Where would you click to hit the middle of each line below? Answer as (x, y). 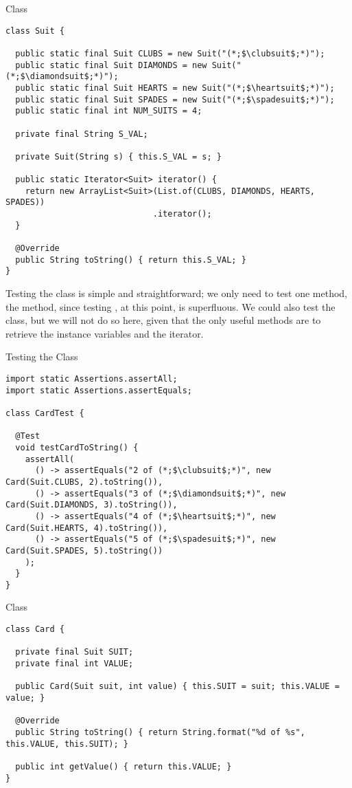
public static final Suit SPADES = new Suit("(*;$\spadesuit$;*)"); (175, 99)
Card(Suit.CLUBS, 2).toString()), (84, 482)
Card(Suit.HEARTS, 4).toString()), (87, 528)
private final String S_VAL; (82, 134)
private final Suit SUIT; (74, 652)
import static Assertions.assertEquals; (99, 390)
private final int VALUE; (74, 664)
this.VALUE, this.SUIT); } (67, 744)
